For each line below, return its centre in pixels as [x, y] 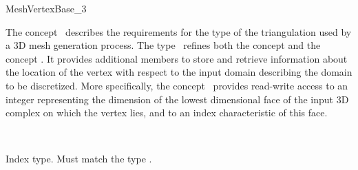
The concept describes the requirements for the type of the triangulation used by [179, 31]
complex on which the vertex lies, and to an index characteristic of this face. [167, 113]
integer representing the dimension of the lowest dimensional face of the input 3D [177, 99]
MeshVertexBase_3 [46, 8]
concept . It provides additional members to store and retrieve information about [177, 58]
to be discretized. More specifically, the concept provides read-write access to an [177, 85]
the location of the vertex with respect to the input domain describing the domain [179, 72]
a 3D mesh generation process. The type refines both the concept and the [163, 45]
